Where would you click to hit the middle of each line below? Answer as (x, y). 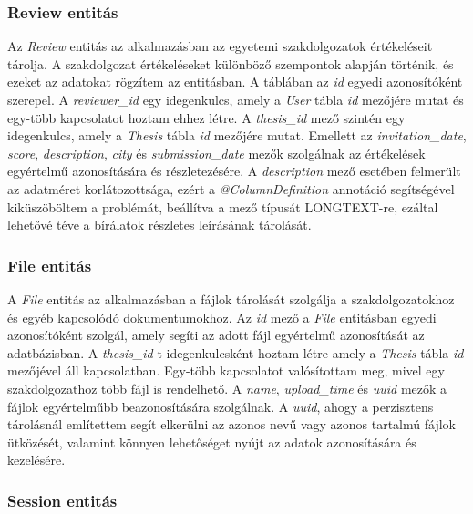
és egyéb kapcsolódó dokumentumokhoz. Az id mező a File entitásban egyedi (222, 317)
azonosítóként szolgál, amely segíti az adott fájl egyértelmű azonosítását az (216, 335)
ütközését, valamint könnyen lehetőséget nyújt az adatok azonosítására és (212, 442)
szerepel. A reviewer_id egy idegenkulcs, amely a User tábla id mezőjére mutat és (236, 99)
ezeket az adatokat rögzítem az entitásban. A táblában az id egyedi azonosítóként (235, 82)
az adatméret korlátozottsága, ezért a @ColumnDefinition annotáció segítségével (231, 188)
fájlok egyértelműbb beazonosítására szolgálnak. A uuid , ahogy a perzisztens (221, 406)
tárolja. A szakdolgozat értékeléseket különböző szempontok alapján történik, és (231, 63)
